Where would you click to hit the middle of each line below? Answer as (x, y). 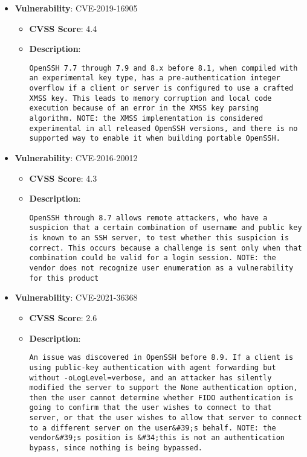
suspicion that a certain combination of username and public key (166, 228)
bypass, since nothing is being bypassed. (116, 448)
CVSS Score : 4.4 (63, 28)
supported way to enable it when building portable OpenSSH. (155, 139)
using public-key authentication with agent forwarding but (153, 367)
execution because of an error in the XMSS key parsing (144, 108)
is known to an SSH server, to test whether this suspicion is (159, 238)
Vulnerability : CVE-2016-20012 (76, 158)
